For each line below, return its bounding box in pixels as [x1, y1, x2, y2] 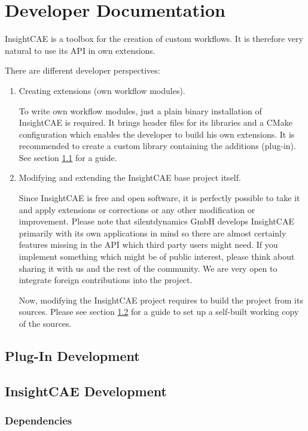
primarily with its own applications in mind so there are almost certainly [19, 226, 286, 239]
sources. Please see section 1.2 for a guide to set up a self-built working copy [19, 305, 299, 318]
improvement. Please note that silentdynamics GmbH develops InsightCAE [19, 215, 294, 227]
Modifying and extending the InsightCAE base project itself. [19, 171, 241, 184]
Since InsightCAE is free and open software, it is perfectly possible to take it [19, 192, 300, 204]
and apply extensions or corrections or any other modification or [19, 203, 255, 215]
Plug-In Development [5, 346, 140, 365]
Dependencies [5, 413, 72, 428]
